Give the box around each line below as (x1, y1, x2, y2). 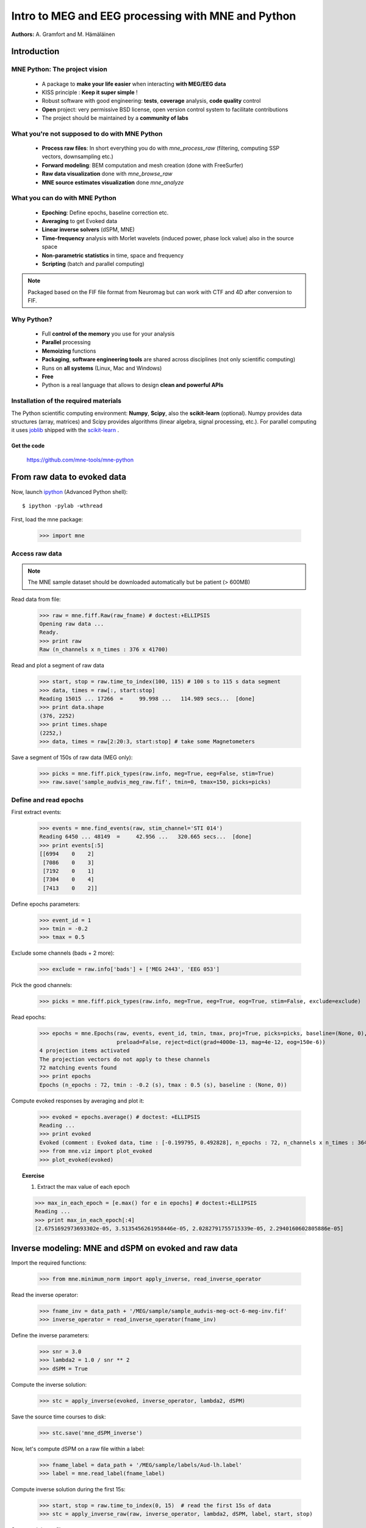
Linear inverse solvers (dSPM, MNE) (41, 226, 135, 233)
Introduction (11, 46, 60, 57)
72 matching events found (39, 1064, 117, 1071)
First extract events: (11, 809, 62, 816)
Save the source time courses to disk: (11, 1412, 106, 1420)
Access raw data (11, 549, 62, 557)
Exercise (22, 1172, 45, 1179)
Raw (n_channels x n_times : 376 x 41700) (39, 646, 168, 653)
